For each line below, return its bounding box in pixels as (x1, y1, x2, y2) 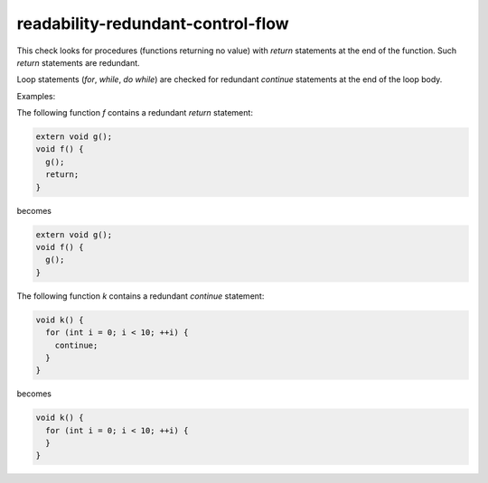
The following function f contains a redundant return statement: (16, 107, 253, 118)
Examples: (16, 90, 56, 101)
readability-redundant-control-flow (16, 14, 289, 33)
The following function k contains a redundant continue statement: (16, 290, 265, 302)
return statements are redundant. (16, 57, 140, 68)
